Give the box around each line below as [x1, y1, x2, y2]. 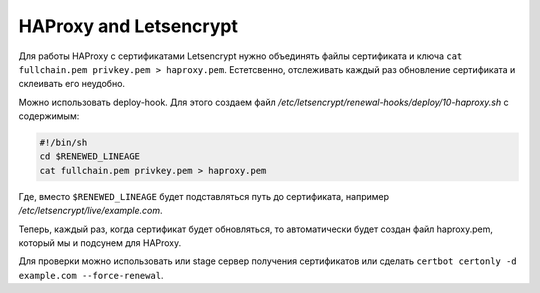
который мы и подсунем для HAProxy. [18, 237, 182, 249]
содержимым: [18, 110, 80, 122]
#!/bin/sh [39, 137, 88, 149]
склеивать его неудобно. [18, 78, 125, 90]
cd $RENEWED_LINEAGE [39, 151, 140, 162]
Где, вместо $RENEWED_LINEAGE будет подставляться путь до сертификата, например [18, 190, 390, 202]
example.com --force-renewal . [18, 269, 164, 281]
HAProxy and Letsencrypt [18, 15, 239, 37]
